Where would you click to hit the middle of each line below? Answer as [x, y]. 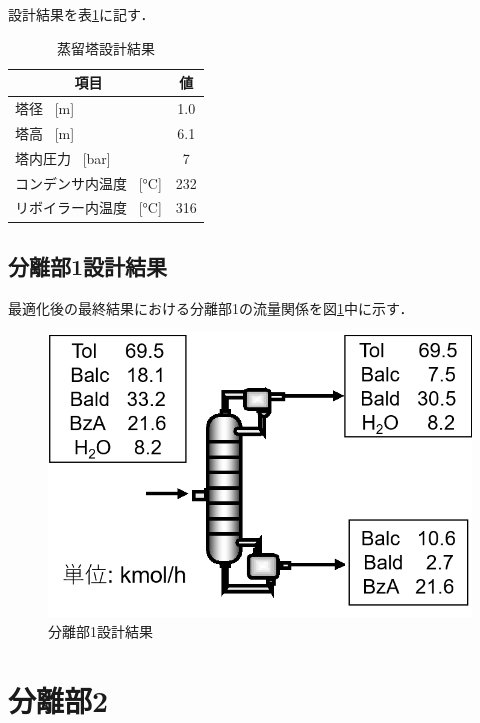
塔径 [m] [45, 108]
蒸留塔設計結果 [105, 47]
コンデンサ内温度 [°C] [88, 182]
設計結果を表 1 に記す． [81, 14]
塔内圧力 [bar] [63, 157]
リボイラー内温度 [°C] [88, 207]
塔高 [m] [45, 132]
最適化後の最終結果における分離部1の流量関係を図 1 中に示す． [211, 307]
